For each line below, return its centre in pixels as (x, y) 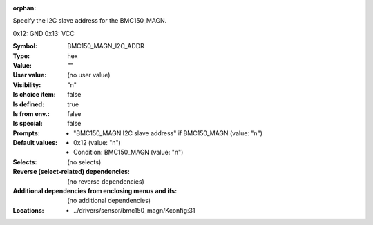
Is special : (28, 124)
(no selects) (84, 162)
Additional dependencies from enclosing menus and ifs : (95, 191)
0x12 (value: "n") (97, 143)
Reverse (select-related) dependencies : (71, 172)
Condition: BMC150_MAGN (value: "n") (128, 153)
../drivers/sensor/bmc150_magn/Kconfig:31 (134, 210)
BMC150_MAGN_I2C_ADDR (106, 46)
